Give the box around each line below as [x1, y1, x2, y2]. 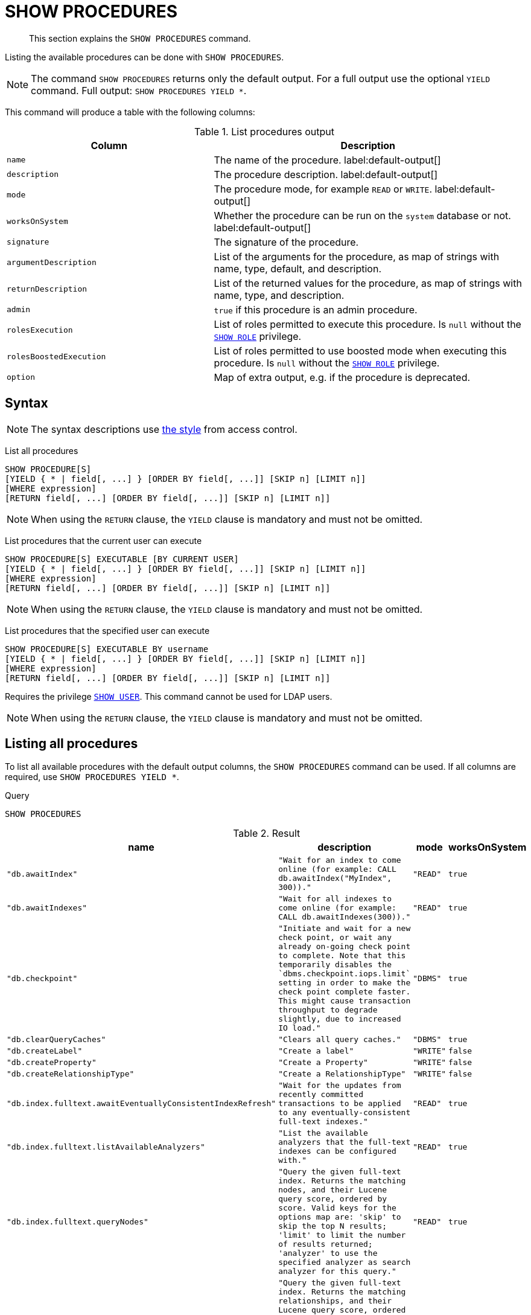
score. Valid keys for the [278, 1203, 396, 1213]
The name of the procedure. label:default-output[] [214, 153, 441, 166]
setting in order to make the [278, 978, 411, 988]
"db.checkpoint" [7, 973, 78, 983]
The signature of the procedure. [214, 235, 359, 248]
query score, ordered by [278, 1194, 387, 1204]
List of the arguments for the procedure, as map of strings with [214, 250, 500, 263]
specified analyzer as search [278, 1258, 411, 1267]
